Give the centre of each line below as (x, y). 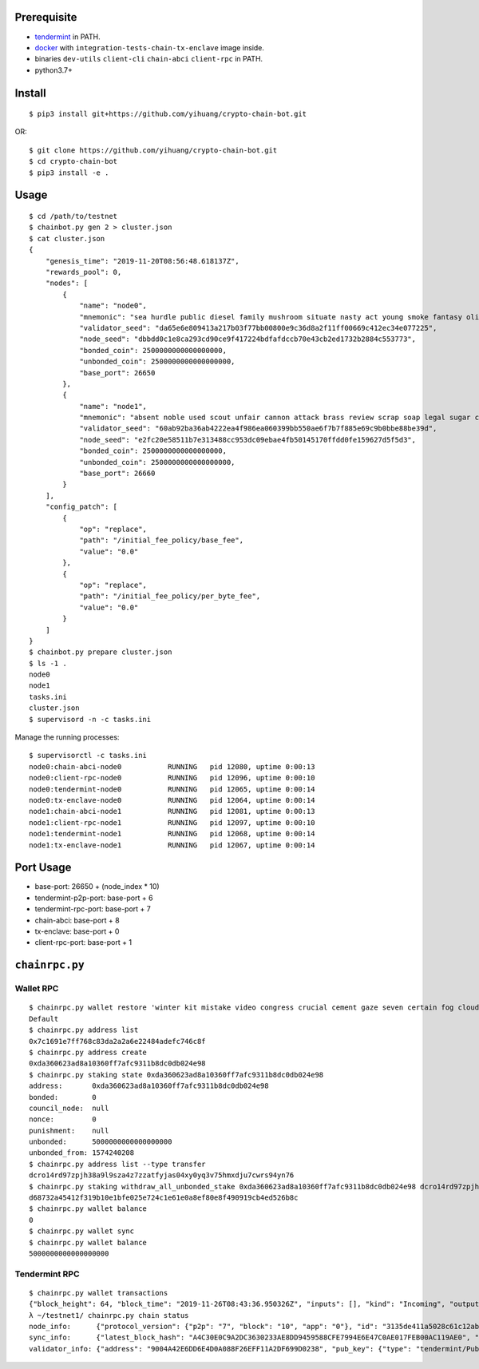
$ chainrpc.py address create (88, 1052)
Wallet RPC (37, 989)
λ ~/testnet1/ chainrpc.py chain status (109, 1315)
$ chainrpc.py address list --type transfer (118, 1164)
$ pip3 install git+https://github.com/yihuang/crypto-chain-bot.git (168, 114)
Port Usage (43, 868)
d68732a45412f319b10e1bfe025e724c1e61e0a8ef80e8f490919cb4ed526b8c (164, 1198)
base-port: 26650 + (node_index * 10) (97, 887)
